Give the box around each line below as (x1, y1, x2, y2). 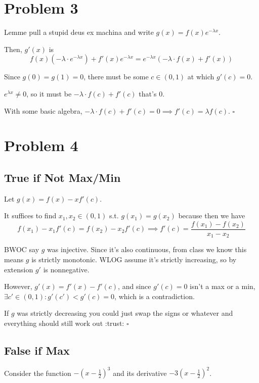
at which (187, 71, 214, 82)
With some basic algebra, (4, 105, 82, 116)
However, (4, 281, 32, 292)
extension (4, 264, 33, 274)
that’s (139, 88, 157, 99)
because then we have (178, 210, 245, 221)
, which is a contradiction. (114, 291, 195, 301)
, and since (118, 281, 151, 292)
